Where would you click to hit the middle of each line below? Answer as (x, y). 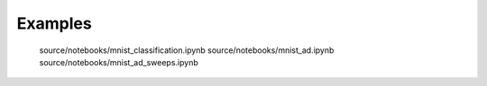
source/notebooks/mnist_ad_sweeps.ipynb (119, 62)
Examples (54, 23)
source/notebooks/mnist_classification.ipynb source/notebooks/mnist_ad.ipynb (187, 50)
